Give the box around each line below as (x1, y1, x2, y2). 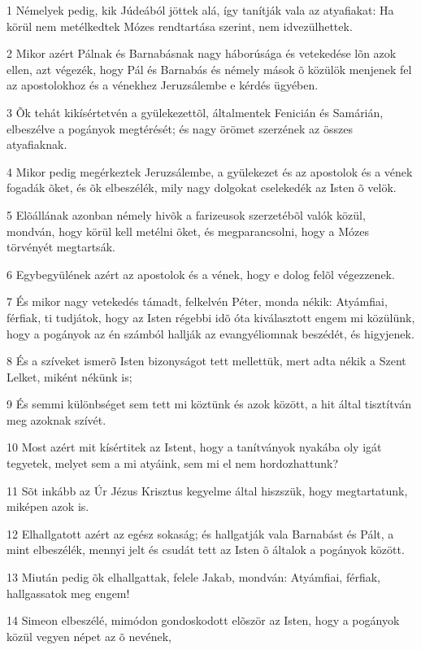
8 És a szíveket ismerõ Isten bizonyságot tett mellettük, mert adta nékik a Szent (7, 352, 406, 369)
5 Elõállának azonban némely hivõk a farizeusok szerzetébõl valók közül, (7, 206, 366, 223)
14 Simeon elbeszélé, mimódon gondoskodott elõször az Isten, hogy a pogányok (7, 612, 400, 629)
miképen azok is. (7, 498, 89, 515)
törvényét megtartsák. (7, 238, 115, 255)
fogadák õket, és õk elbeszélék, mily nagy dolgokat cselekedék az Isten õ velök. (7, 179, 397, 196)
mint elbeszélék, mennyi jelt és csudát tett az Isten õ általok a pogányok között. (7, 541, 405, 558)
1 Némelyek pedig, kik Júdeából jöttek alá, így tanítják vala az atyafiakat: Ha (7, 2, 394, 18)
